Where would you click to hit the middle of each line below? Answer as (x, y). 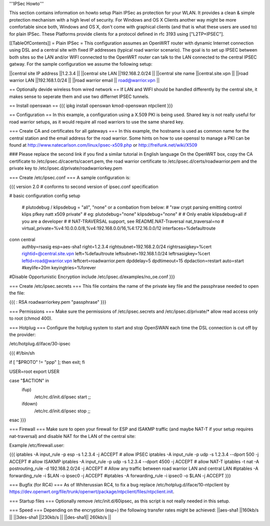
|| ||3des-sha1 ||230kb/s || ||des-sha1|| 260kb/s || (60, 517)
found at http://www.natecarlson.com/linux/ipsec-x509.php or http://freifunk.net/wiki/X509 (103, 145)
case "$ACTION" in (29, 380)
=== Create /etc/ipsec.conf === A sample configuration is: (70, 177)
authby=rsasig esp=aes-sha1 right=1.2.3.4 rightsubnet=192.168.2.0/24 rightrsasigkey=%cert (117, 246)
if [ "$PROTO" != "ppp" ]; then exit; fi (47, 362)
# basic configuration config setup (45, 196)
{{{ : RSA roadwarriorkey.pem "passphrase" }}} (58, 302)
